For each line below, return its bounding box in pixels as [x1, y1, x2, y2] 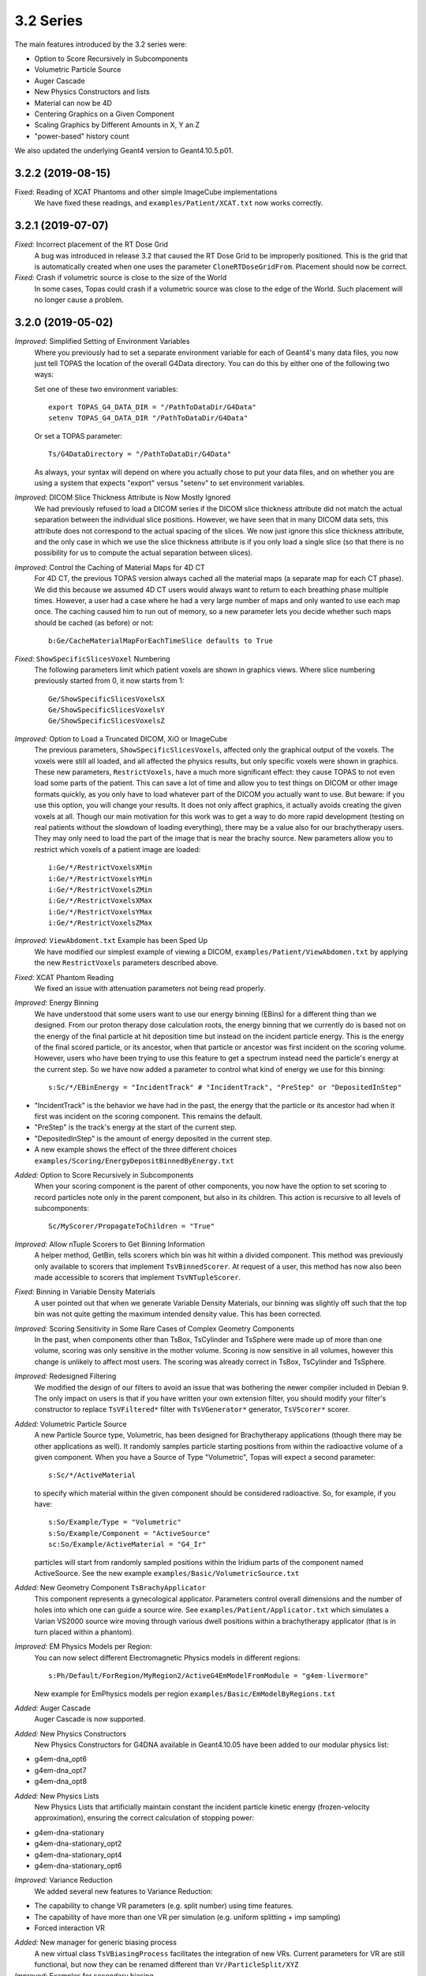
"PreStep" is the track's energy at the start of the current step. [34, 1122, 237, 1132]
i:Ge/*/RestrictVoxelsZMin [48, 885, 153, 894]
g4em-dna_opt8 [34, 1777, 87, 1786]
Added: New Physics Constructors [14, 1729, 127, 1738]
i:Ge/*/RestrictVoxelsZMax [48, 918, 153, 928]
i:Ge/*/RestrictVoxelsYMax [48, 907, 153, 916]
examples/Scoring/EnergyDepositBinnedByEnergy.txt [34, 1156, 234, 1165]
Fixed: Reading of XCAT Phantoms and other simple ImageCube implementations [14, 187, 278, 197]
